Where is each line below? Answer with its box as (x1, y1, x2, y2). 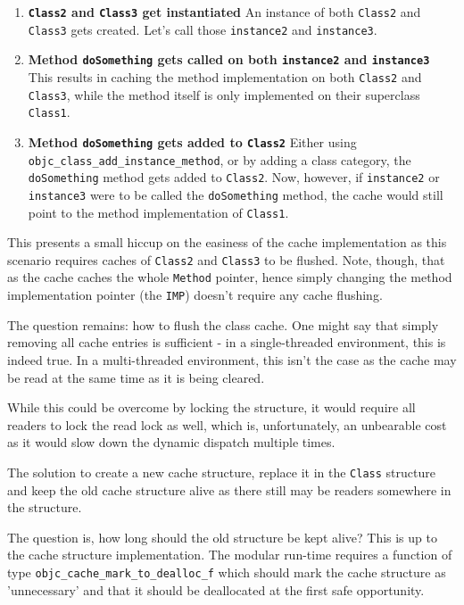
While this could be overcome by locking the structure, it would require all (7, 398, 416, 417)
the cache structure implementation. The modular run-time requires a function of (7, 545, 452, 564)
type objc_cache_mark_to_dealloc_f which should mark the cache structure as (7, 562, 446, 581)
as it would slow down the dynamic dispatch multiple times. (7, 433, 336, 452)
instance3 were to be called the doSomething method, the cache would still (28, 185, 443, 203)
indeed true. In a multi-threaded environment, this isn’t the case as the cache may (7, 350, 457, 369)
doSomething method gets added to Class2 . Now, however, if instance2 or (28, 168, 440, 186)
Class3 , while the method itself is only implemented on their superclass (28, 85, 420, 104)
